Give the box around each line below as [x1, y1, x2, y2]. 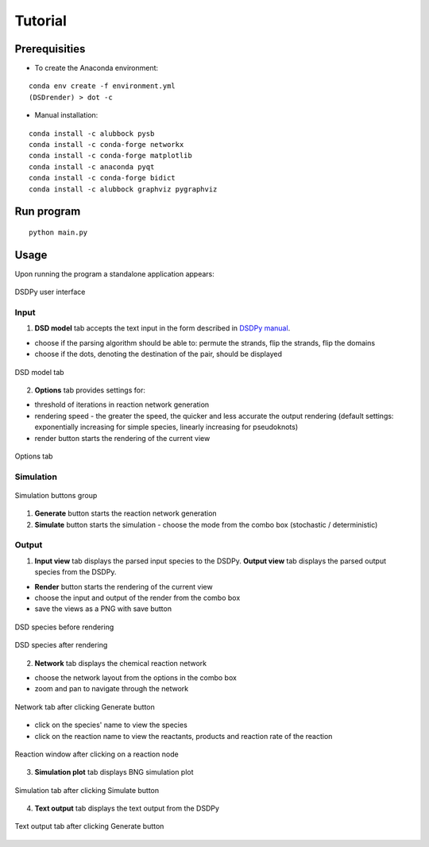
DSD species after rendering [14, 640, 108, 650]
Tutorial [14, 12, 68, 29]
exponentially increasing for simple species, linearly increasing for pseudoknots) [34, 422, 299, 432]
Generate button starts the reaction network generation [34, 509, 218, 518]
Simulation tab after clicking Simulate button [14, 785, 160, 795]
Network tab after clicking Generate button [14, 702, 155, 711]
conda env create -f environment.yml [29, 82, 176, 91]
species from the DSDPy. [34, 567, 117, 577]
